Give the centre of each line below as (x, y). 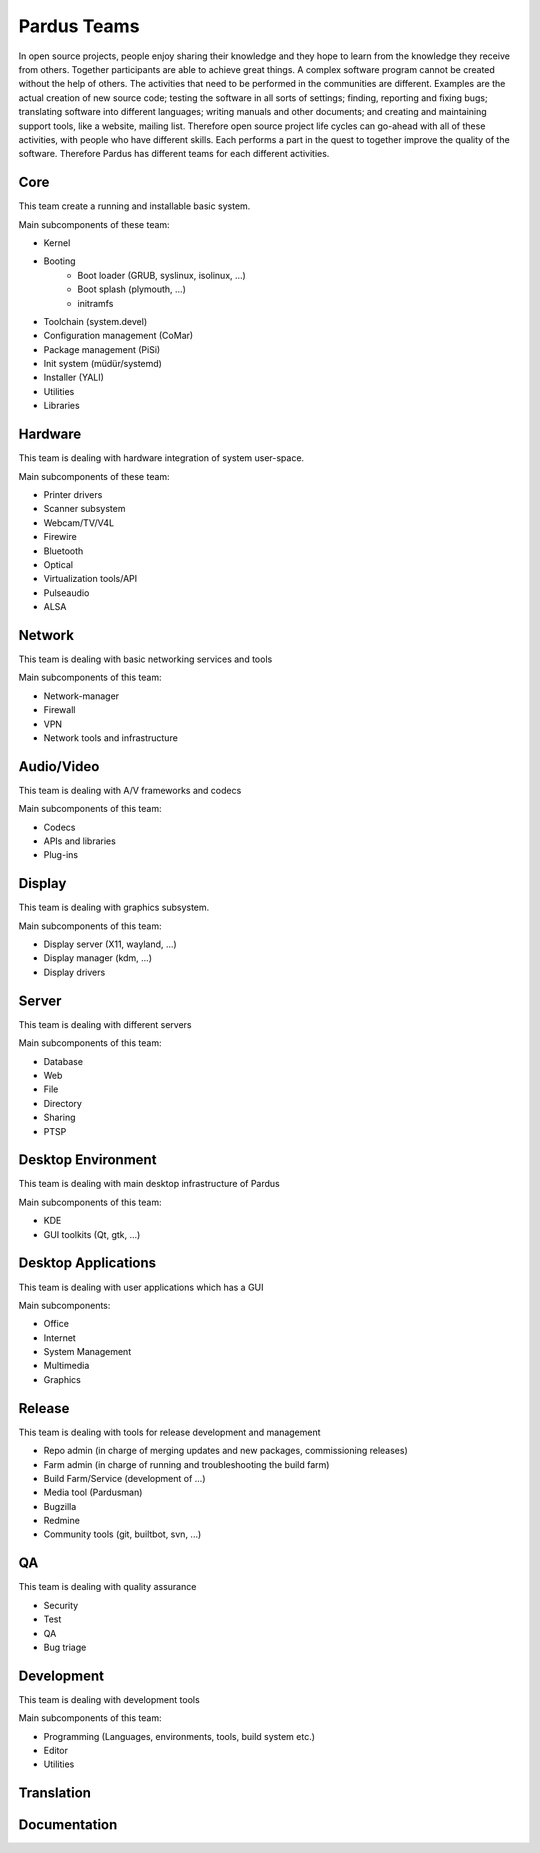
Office (56, 1324)
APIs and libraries (80, 841)
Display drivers (74, 972)
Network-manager (81, 696)
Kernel (57, 242)
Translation (55, 1793)
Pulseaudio (66, 592)
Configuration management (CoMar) (118, 336)
